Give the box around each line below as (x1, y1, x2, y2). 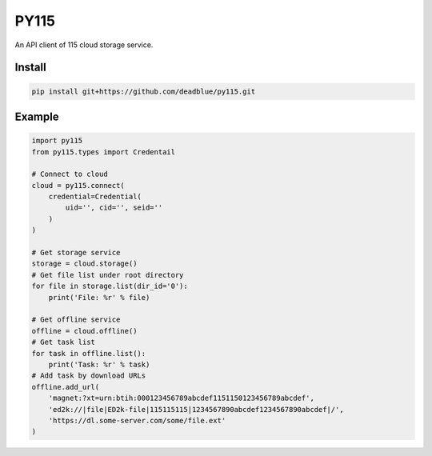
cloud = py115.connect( (31, 181, 126, 190)
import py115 (31, 136, 83, 146)
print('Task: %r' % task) (48, 360, 150, 369)
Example (14, 110, 59, 123)
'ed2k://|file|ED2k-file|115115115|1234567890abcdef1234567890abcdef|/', (48, 405, 344, 414)
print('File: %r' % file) (48, 293, 150, 302)
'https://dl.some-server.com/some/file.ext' (48, 416, 226, 425)
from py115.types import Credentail (31, 147, 176, 156)
